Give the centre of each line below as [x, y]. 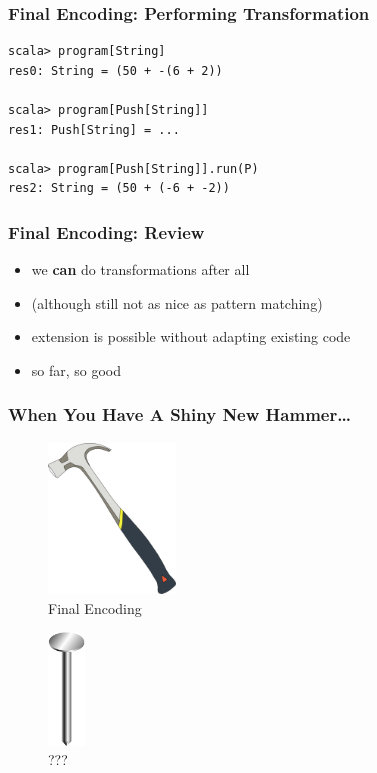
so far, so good [76, 369]
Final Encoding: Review [106, 231]
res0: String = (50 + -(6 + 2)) [115, 70]
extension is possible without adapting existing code [191, 336]
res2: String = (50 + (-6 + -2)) [119, 188]
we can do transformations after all [140, 269]
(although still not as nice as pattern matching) [177, 302]
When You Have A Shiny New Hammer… [179, 414]
